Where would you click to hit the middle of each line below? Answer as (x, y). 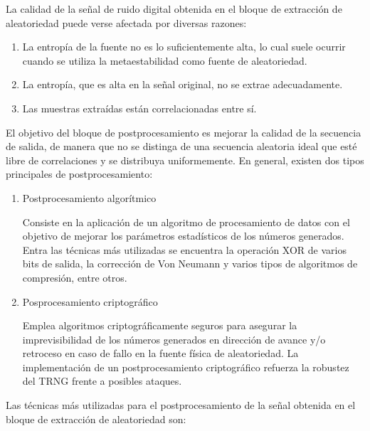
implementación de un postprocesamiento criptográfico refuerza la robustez (186, 367)
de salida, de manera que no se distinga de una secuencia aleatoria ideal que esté (181, 146)
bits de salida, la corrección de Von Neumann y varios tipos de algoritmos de (190, 264)
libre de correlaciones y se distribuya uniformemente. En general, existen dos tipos (185, 160)
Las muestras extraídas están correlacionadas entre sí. (139, 108)
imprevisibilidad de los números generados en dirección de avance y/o (174, 339)
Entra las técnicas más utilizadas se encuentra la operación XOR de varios (184, 249)
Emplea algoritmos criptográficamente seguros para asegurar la (160, 325)
